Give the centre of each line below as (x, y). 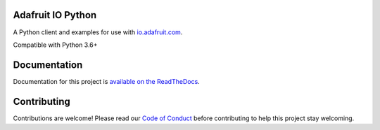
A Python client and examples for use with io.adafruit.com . (98, 32)
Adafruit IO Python (55, 15)
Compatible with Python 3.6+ (55, 45)
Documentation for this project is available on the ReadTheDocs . (106, 81)
